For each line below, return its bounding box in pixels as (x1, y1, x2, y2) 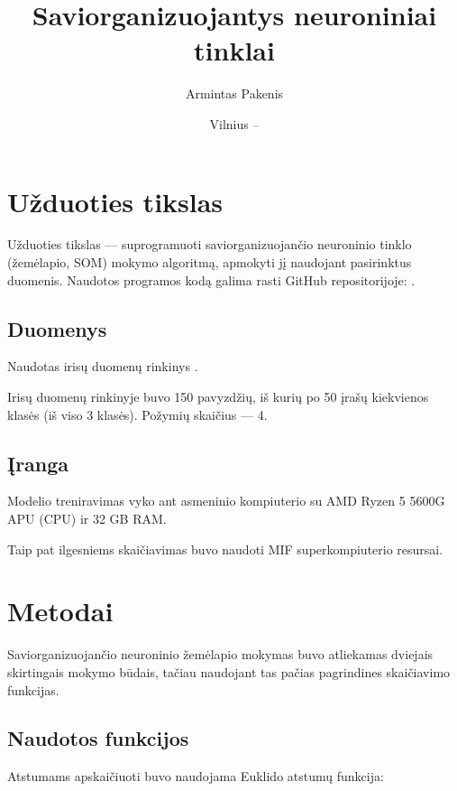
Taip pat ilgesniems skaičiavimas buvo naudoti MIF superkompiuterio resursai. (7, 539, 443, 558)
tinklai (194, 32, 275, 69)
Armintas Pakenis (185, 84, 284, 103)
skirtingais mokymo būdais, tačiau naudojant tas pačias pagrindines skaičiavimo (7, 662, 451, 681)
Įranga (7, 449, 69, 477)
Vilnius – (209, 114, 260, 133)
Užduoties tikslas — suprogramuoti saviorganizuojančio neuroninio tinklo (7, 235, 412, 254)
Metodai (7, 592, 114, 629)
